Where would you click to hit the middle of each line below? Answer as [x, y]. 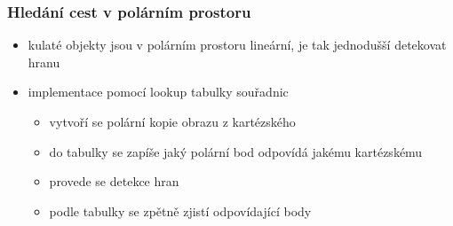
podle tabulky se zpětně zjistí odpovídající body [180, 210]
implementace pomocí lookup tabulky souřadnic [158, 92]
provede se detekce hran [114, 181]
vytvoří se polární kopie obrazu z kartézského [172, 121]
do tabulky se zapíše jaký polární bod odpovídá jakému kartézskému [236, 151]
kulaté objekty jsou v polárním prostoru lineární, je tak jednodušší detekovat [237, 45]
